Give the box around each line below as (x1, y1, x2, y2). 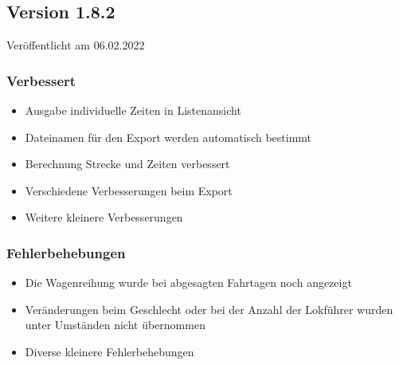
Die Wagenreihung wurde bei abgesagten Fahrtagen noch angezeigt (25, 274, 352, 291)
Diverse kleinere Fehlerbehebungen (25, 343, 194, 359)
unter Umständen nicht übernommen (25, 316, 205, 333)
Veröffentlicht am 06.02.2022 (6, 37, 145, 53)
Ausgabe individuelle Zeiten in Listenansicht (25, 102, 241, 119)
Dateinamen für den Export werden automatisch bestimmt (25, 128, 312, 145)
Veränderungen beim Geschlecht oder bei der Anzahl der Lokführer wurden (25, 300, 393, 317)
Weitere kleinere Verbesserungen (25, 209, 183, 226)
